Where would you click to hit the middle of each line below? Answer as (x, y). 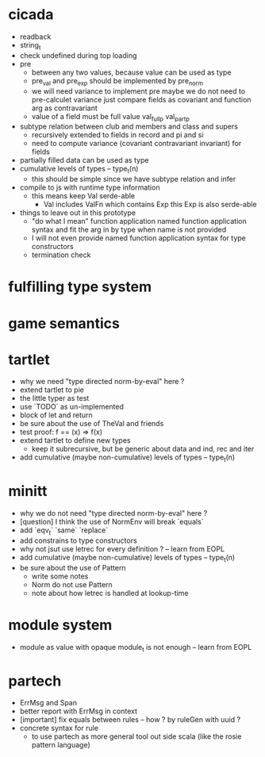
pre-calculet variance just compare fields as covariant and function (141, 99)
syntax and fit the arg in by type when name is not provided (129, 230)
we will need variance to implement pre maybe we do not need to (138, 91)
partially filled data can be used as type (84, 160)
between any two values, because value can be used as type (131, 72)
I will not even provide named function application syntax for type (138, 238)
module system (60, 625)
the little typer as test (54, 398)
